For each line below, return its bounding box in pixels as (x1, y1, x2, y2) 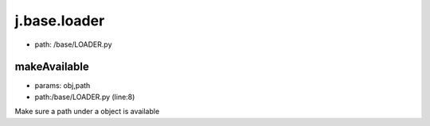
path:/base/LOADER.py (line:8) (34, 92, 135, 101)
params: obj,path (34, 81, 91, 90)
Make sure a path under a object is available (14, 107, 160, 116)
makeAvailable (14, 60, 89, 74)
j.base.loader (14, 12, 105, 29)
